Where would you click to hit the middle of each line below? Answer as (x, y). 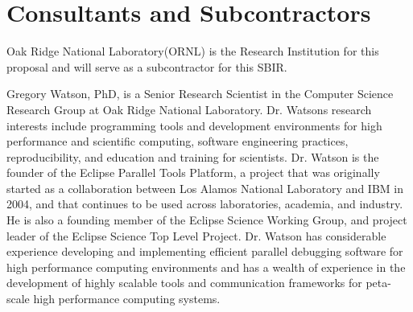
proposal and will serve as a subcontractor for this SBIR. (147, 66)
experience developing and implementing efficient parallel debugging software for (205, 251)
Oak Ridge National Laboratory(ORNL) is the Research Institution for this (193, 51)
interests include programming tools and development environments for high (194, 125)
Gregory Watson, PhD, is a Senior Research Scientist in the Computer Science (200, 94)
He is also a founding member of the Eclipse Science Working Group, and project (207, 220)
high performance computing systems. (127, 299)
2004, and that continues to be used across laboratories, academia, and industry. (205, 204)
